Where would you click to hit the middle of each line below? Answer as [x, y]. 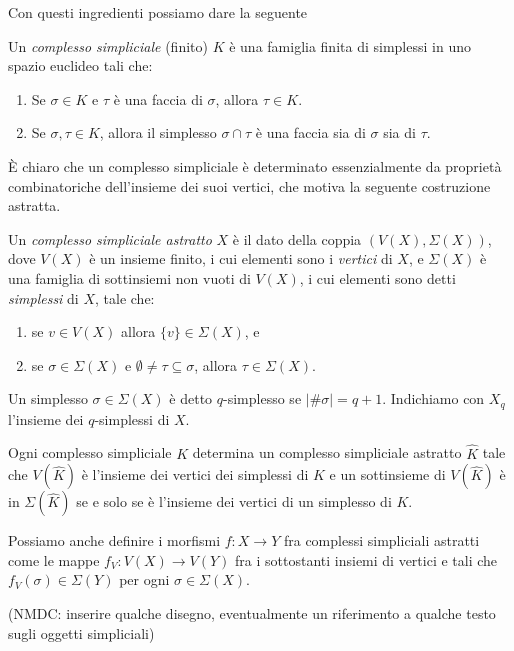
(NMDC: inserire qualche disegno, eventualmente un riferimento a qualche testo [252, 612]
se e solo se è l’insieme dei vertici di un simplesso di [234, 501]
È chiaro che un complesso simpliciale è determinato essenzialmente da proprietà [255, 165]
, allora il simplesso [158, 132]
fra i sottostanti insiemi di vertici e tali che [366, 559]
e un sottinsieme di [387, 474]
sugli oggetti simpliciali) [81, 632]
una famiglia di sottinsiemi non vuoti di [129, 277]
